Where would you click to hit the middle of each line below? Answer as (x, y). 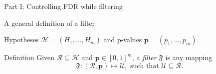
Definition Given (29, 57)
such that (144, 66)
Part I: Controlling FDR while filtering (63, 6)
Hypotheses (21, 39)
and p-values (123, 39)
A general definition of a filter (50, 23)
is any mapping (189, 57)
